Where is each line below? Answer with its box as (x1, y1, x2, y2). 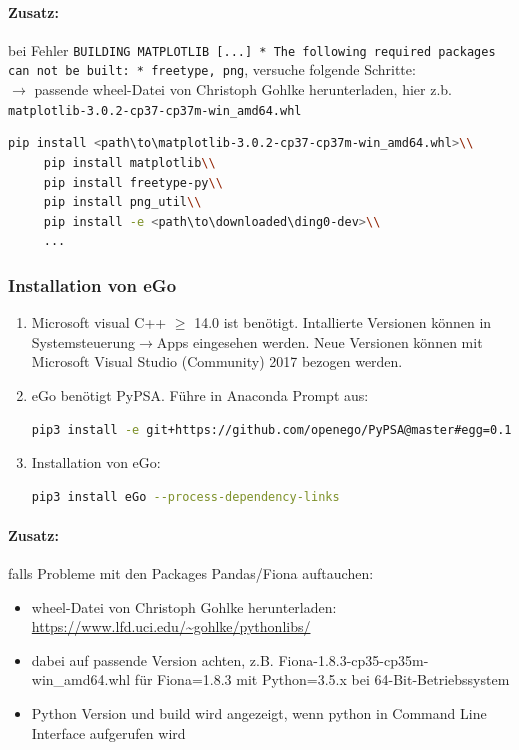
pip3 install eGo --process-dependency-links (31, 489, 340, 504)
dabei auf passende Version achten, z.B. (31, 649, 274, 670)
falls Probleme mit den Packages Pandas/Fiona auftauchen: (8, 563, 374, 584)
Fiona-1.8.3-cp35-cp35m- (278, 649, 429, 670)
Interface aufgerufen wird (31, 722, 186, 743)
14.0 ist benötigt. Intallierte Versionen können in (194, 312, 492, 333)
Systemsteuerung (31, 331, 136, 352)
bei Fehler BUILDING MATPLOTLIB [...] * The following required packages (8, 39, 496, 60)
